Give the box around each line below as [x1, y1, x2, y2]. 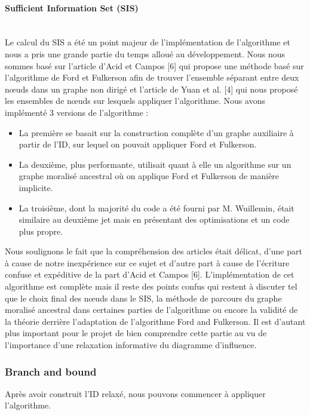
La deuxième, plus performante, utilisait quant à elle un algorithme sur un [19, 158, 291, 170]
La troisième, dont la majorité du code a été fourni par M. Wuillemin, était [19, 201, 294, 214]
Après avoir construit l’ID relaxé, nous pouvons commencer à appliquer [5, 387, 266, 399]
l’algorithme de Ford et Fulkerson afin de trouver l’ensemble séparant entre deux [5, 71, 299, 84]
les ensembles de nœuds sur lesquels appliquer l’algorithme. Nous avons [5, 94, 265, 107]
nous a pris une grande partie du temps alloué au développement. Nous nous [5, 47, 286, 60]
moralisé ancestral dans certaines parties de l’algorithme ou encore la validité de [5, 303, 298, 316]
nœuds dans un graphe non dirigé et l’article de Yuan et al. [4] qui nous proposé [5, 82, 298, 95]
